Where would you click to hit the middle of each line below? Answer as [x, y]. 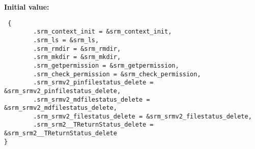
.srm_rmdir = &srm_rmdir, [77, 49]
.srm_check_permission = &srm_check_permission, [117, 74]
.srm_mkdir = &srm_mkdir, [77, 57]
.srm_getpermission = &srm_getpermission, [106, 65]
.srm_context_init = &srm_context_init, [103, 32]
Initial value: [27, 7]
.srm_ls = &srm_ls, [66, 40]
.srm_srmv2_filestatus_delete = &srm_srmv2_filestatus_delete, [143, 116]
